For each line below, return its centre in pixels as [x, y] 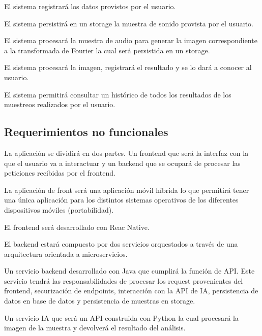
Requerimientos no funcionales [86, 132]
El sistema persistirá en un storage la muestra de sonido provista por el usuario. [129, 23]
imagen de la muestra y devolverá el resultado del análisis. [95, 328]
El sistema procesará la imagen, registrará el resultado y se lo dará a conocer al [128, 67]
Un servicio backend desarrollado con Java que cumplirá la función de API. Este [129, 271]
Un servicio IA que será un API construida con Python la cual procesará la [121, 317]
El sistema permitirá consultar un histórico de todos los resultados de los [118, 94]
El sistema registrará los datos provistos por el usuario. [90, 6]
